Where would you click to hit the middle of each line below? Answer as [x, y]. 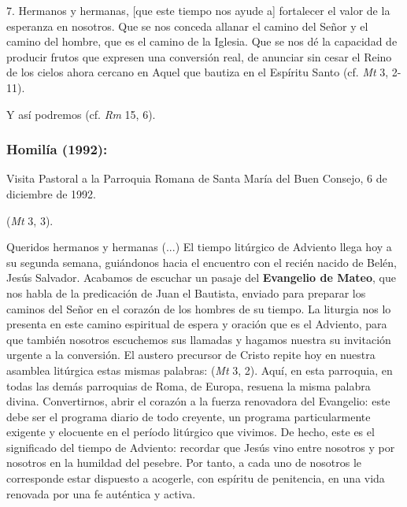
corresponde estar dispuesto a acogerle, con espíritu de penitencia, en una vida [196, 478]
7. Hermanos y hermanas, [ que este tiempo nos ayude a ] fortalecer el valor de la [198, 10]
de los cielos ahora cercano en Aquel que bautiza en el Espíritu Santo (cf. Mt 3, [198, 72]
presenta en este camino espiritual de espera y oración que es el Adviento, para [197, 324]
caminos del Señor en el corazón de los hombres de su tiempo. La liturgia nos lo [199, 308]
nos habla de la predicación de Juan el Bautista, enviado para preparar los [186, 292]
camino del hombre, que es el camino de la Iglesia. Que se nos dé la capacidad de [202, 41]
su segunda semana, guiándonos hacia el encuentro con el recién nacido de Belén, [202, 262]
